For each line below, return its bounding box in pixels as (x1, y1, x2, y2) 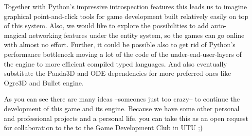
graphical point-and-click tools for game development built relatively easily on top (4, 11, 249, 21)
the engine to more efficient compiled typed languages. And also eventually (4, 58, 227, 68)
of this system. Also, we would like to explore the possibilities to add (4, 20, 209, 31)
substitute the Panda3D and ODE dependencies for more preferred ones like (4, 68, 231, 78)
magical (4, 30, 27, 40)
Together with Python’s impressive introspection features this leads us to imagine (4, 1, 247, 11)
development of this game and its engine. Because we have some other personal (4, 103, 240, 113)
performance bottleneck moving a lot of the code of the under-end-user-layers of (4, 49, 242, 59)
